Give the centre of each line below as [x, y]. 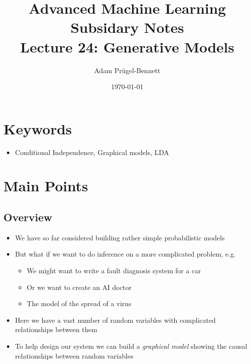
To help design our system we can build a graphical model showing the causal [131, 346]
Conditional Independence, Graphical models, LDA [92, 152]
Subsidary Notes [127, 27]
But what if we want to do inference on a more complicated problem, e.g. [125, 254]
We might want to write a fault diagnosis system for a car [114, 270]
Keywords [38, 128]
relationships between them [56, 329]
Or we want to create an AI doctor [79, 287]
